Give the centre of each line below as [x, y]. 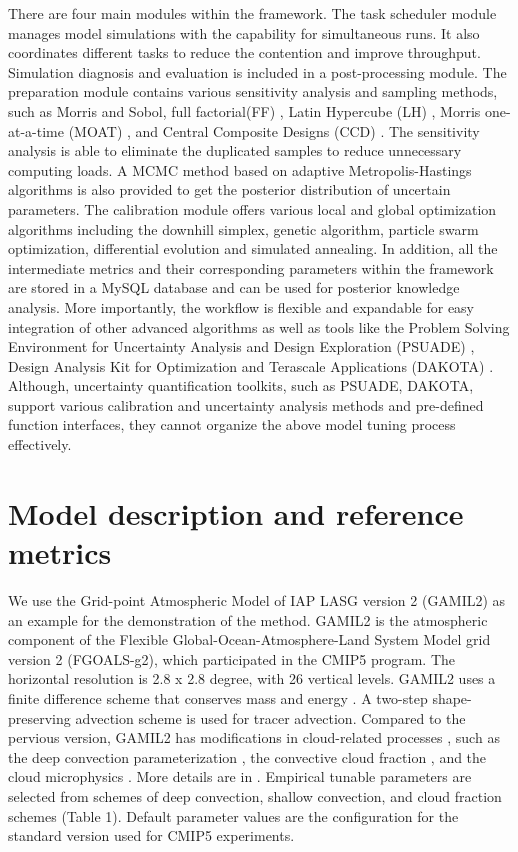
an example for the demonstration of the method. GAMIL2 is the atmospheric [248, 619]
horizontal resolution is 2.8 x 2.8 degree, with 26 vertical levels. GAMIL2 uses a [252, 678]
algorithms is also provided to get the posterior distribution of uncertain [229, 189]
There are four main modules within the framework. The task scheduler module [252, 13]
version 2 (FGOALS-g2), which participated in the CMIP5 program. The [231, 658]
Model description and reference [236, 512]
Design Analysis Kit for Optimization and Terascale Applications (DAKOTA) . [251, 365]
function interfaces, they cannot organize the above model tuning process [232, 424]
